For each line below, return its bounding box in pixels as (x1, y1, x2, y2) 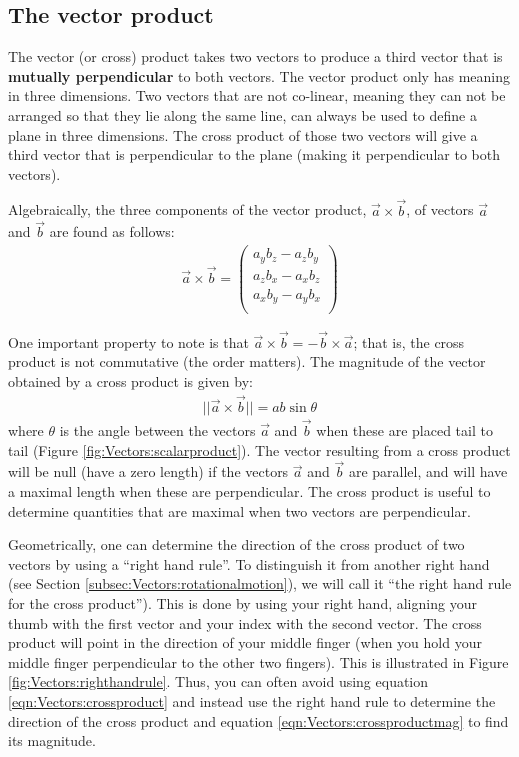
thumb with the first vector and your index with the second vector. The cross (8, 612, 482, 633)
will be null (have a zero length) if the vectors (8, 461, 289, 482)
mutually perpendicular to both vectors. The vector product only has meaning (8, 65, 510, 86)
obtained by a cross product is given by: (8, 370, 253, 391)
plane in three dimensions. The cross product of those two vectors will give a (8, 124, 478, 145)
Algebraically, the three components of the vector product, (8, 199, 367, 220)
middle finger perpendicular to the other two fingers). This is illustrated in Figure (8, 651, 509, 672)
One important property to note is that (8, 331, 249, 352)
